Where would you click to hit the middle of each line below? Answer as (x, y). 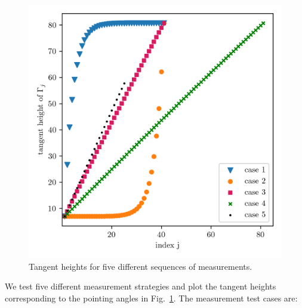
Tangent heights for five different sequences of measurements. (141, 266)
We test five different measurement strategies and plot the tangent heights (141, 286)
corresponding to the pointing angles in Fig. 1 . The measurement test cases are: (151, 298)
